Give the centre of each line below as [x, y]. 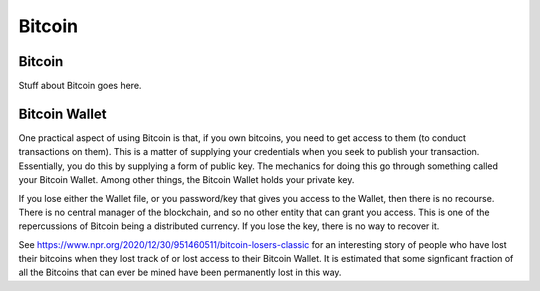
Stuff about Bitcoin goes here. [80, 86]
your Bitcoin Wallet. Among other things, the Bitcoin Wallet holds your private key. [186, 180]
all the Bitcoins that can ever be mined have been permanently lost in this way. [180, 272]
